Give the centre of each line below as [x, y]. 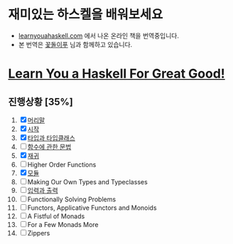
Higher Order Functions [62, 164]
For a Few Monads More [63, 224]
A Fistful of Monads [56, 216]
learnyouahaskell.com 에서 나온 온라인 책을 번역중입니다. [99, 36]
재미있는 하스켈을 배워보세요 [86, 15]
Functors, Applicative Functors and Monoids [92, 208]
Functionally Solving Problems [72, 199]
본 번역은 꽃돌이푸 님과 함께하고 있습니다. [75, 44]
